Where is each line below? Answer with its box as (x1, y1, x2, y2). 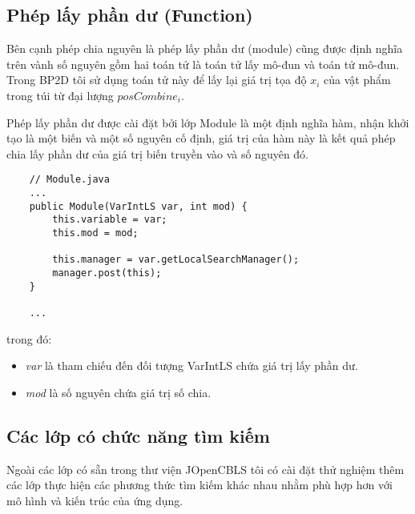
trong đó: (6, 330, 52, 347)
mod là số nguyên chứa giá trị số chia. (25, 383, 212, 400)
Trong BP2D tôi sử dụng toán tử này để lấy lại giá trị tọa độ (6, 71, 307, 88)
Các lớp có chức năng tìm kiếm (6, 423, 270, 448)
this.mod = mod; (52, 227, 139, 239)
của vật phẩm (324, 71, 391, 88)
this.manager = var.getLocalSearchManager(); (52, 254, 300, 266)
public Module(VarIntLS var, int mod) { (29, 200, 248, 212)
